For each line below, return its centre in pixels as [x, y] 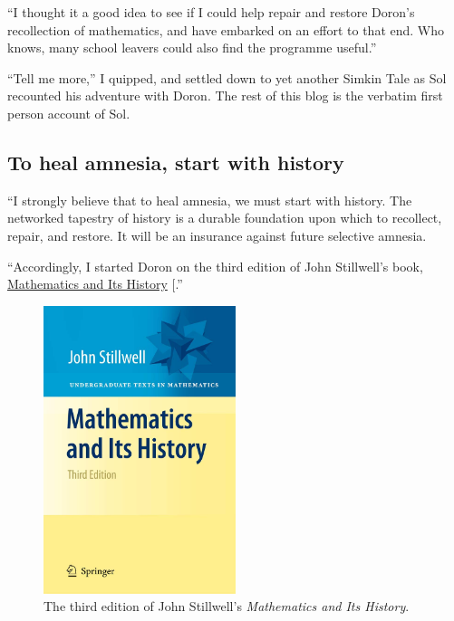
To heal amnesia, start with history [176, 162]
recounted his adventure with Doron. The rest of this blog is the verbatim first [225, 96]
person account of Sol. [69, 113]
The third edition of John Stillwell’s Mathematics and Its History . [227, 606]
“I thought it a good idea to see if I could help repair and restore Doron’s [211, 12]
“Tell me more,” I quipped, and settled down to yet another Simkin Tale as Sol [227, 77]
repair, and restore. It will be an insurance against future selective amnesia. [217, 235]
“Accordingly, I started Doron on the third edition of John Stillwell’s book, [215, 266]
